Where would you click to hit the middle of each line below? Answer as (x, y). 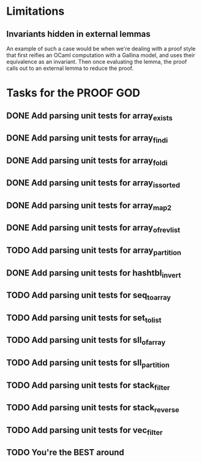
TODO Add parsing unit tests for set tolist (84, 318)
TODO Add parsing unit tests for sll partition (88, 363)
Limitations (36, 11)
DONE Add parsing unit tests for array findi (87, 139)
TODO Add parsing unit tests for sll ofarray (86, 341)
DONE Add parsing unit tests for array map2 (89, 206)
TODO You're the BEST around (65, 452)
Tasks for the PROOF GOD (73, 93)
